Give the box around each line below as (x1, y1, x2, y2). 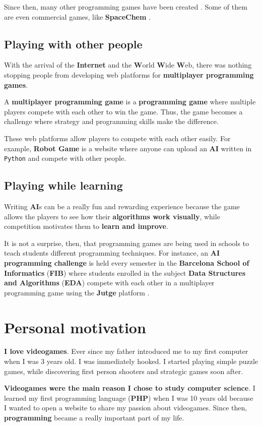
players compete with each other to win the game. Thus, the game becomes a (4, 106, 243, 116)
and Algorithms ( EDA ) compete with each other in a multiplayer (4, 277, 215, 288)
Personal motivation (4, 317, 146, 337)
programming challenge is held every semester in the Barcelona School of (4, 257, 249, 268)
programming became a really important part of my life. (4, 412, 184, 423)
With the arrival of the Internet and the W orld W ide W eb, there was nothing (4, 59, 252, 70)
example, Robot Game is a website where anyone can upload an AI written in (4, 143, 252, 153)
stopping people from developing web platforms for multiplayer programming (4, 69, 254, 80)
